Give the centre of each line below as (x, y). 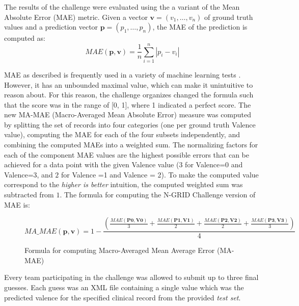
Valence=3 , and (29, 174)
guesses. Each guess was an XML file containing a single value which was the (124, 287)
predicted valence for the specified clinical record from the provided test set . (123, 297)
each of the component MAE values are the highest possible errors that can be (127, 154)
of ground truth (229, 17)
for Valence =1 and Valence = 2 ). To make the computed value (160, 174)
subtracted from (29, 195)
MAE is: (17, 204)
